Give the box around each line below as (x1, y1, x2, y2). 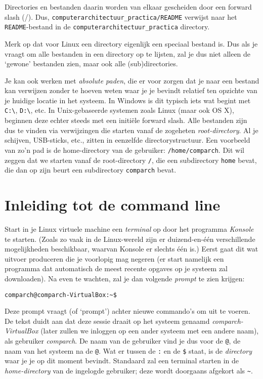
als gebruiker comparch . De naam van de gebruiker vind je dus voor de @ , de (5, 335, 241, 346)
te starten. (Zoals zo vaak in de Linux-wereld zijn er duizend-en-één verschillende (5, 233, 255, 244)
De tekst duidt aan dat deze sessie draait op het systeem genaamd (5, 315, 210, 326)
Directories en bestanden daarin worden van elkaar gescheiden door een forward (5, 2, 252, 12)
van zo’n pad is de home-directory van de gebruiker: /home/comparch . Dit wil (5, 144, 245, 155)
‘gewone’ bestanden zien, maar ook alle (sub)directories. (5, 58, 178, 69)
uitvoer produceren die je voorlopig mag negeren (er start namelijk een (5, 253, 224, 264)
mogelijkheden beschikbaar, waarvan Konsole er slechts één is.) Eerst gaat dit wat (5, 243, 258, 254)
